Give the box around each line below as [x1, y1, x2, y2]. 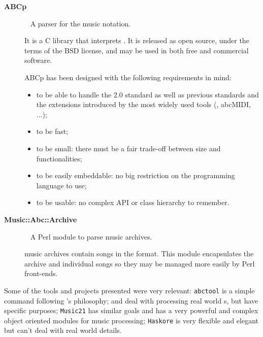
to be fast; [36, 126, 69, 137]
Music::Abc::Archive [4, 214, 77, 224]
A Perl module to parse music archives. [30, 231, 152, 242]
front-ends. [24, 268, 58, 279]
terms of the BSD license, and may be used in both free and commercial [24, 45, 249, 55]
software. [24, 55, 52, 65]
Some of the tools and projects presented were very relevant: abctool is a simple [4, 285, 255, 295]
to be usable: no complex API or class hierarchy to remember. [36, 197, 229, 208]
